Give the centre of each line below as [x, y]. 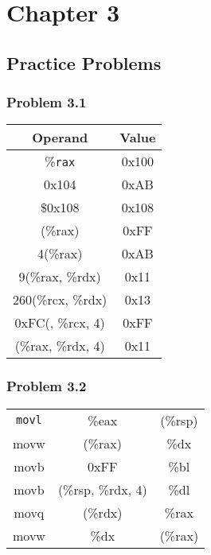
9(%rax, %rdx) [60, 277]
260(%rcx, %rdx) [60, 300]
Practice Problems [84, 62]
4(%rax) [60, 254]
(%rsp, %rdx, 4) [102, 489]
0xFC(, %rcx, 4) [60, 323]
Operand [60, 138]
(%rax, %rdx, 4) [60, 346]
